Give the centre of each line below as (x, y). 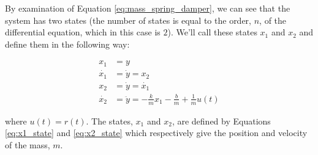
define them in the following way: (67, 44)
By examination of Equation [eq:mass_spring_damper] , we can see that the (148, 8)
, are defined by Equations (221, 121)
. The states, (109, 121)
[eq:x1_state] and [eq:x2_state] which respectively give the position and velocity (156, 133)
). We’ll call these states (212, 32)
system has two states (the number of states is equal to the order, (128, 20)
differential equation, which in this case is (83, 32)
